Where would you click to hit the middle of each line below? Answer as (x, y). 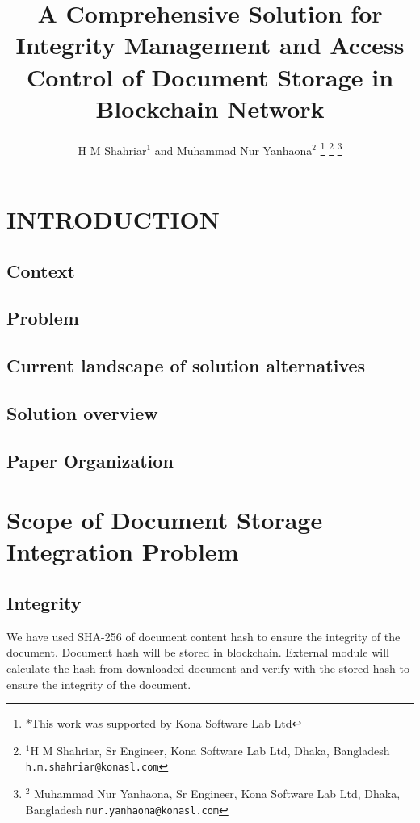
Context (41, 270)
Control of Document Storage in (210, 76)
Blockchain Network (210, 108)
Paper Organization (90, 460)
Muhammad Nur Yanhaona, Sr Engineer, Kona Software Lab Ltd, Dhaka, (217, 794)
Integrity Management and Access (210, 45)
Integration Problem (123, 551)
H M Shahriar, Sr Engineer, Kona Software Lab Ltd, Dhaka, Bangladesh (210, 750)
